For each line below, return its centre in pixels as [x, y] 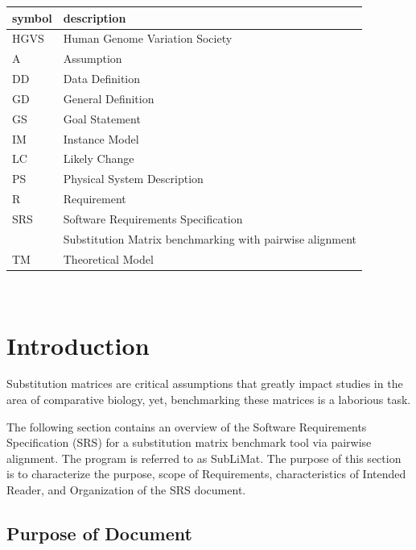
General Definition [109, 98]
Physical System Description [133, 179]
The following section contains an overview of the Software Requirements [187, 426]
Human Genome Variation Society [148, 38]
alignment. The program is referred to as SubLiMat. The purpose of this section [204, 458]
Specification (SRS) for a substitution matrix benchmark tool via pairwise [189, 442]
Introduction [78, 345]
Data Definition [102, 79]
